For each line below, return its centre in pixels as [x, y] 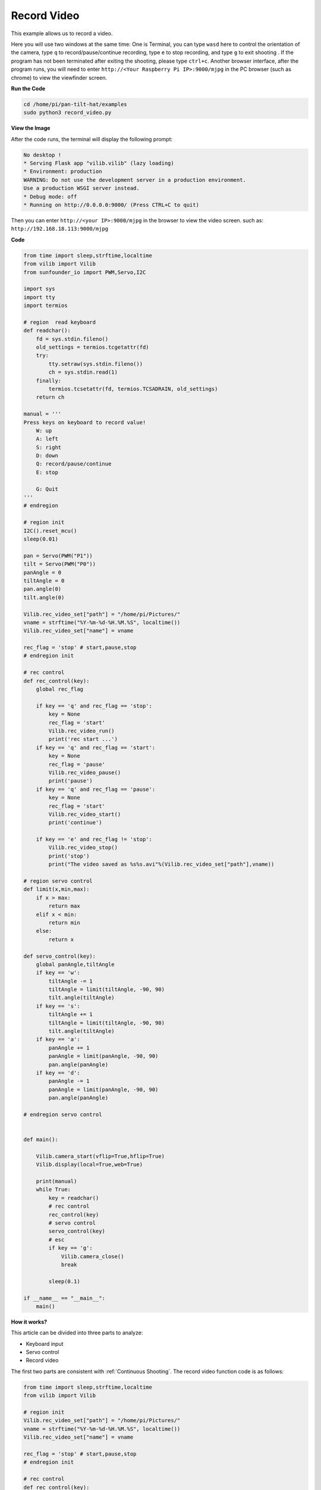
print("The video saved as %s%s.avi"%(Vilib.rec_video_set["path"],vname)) [161, 864]
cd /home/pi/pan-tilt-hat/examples [75, 104]
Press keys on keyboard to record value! [85, 422]
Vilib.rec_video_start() [85, 814]
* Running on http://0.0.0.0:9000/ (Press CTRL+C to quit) [111, 205]
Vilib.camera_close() [92, 1256]
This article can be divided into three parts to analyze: [77, 1333]
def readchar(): [47, 330]
